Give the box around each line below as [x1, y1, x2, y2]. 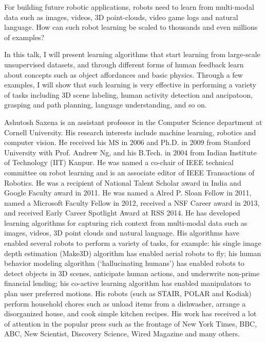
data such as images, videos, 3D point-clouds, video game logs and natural [4, 11, 238, 22]
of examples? [4, 31, 45, 42]
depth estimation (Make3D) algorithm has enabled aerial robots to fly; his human [4, 247, 261, 258]
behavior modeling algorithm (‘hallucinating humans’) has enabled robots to [4, 258, 244, 268]
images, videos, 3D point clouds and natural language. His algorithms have [4, 227, 240, 238]
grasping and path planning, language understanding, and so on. [4, 99, 207, 110]
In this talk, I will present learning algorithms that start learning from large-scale [4, 49, 260, 60]
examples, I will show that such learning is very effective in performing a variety [4, 79, 256, 90]
